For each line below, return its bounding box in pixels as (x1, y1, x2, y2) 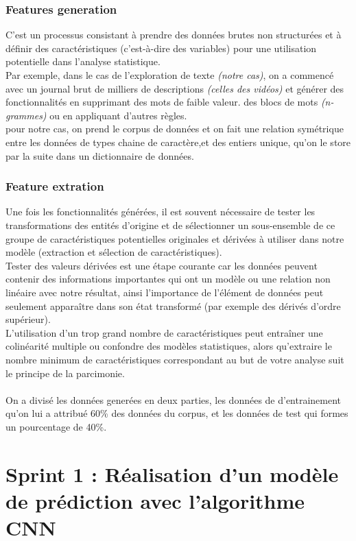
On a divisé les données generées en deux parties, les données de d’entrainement (5, 392, 342, 407)
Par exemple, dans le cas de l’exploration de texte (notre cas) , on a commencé (5, 68, 334, 82)
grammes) (5, 108, 47, 122)
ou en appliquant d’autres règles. (49, 108, 187, 122)
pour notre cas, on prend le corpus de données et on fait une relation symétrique (5, 121, 344, 136)
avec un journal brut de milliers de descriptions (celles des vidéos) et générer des (5, 81, 344, 95)
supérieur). (5, 312, 51, 326)
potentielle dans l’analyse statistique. (5, 54, 161, 69)
